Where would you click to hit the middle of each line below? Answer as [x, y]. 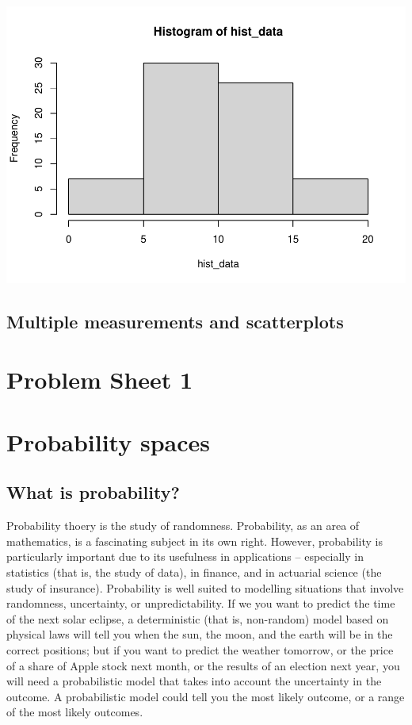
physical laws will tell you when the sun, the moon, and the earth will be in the [200, 634]
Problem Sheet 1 [100, 380]
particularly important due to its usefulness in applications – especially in [185, 556]
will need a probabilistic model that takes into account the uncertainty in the [194, 681]
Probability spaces [108, 441]
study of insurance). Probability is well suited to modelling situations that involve [205, 587]
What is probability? [93, 492]
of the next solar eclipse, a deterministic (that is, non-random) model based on [198, 618]
